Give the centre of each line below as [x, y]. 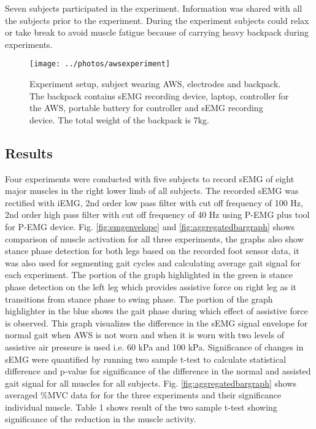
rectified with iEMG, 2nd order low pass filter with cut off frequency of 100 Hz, [154, 202]
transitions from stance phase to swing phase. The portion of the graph [139, 299]
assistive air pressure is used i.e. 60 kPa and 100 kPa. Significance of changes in [154, 346]
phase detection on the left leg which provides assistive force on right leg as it [151, 286]
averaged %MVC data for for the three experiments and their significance [143, 395]
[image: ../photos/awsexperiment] [100, 64]
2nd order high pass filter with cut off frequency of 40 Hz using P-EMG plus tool [157, 214]
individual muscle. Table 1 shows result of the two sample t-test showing [141, 407]
